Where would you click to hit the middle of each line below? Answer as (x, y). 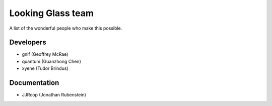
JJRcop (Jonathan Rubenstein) (54, 95)
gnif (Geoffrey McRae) (45, 54)
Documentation (34, 83)
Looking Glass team (52, 13)
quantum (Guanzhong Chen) (52, 61)
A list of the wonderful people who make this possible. (66, 28)
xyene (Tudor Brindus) (45, 68)
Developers (28, 42)
